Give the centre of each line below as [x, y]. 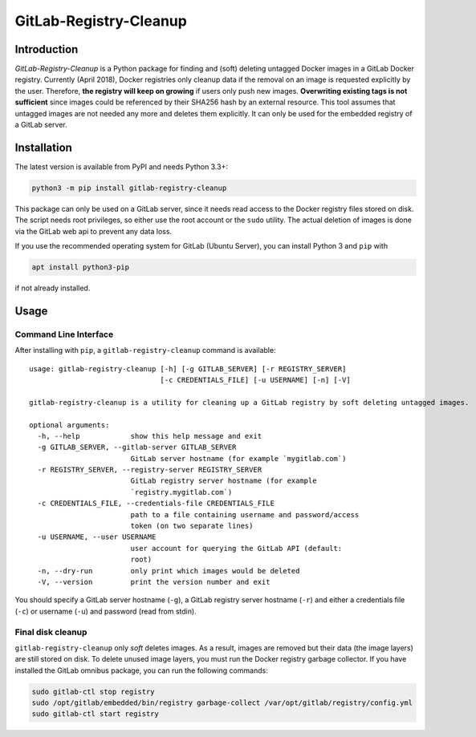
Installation [43, 147]
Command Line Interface [64, 334]
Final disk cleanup [51, 632]
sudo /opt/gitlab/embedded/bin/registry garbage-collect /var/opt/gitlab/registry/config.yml [222, 703]
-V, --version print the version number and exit [154, 582]
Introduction [47, 49]
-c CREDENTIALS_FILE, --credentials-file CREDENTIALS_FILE [156, 504]
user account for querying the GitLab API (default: [236, 548]
